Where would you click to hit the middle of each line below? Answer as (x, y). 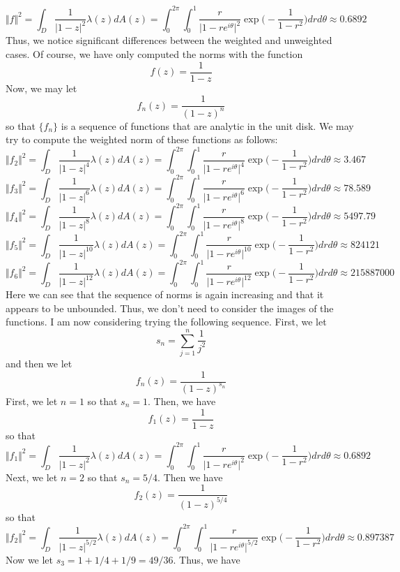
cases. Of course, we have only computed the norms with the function (154, 54)
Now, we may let (41, 88)
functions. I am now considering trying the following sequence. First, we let (166, 322)
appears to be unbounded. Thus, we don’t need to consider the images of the (170, 308)
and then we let (39, 363)
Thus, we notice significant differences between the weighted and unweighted (169, 40)
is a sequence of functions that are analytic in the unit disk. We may (207, 125)
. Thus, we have (207, 559)
